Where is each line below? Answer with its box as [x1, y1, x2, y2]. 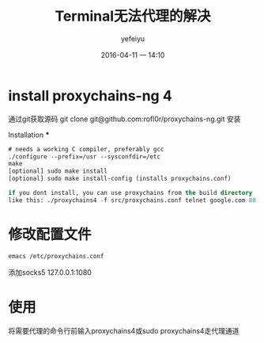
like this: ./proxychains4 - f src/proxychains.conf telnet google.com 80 [8, 196, 257, 204]
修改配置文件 [8, 226, 92, 243]
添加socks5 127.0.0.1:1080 [8, 267, 92, 277]
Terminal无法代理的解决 [55, 7, 211, 25]
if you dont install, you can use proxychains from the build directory [8, 189, 253, 197]
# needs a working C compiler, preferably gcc [8, 145, 164, 153]
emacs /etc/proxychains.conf [8, 252, 104, 260]
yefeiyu [120, 33, 145, 44]
